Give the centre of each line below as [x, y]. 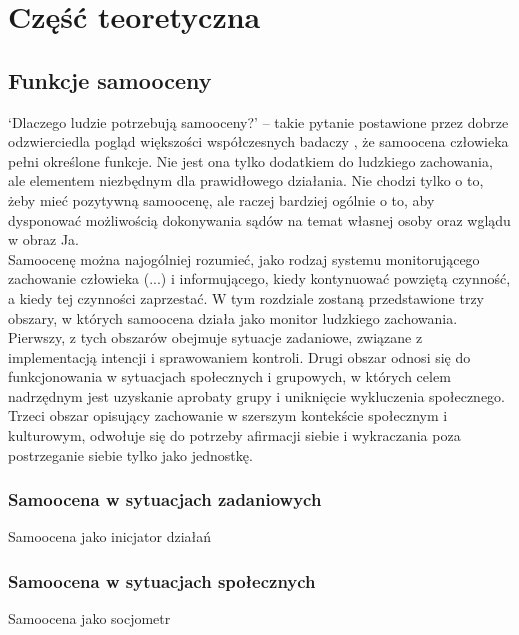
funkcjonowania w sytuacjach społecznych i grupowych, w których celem [229, 376]
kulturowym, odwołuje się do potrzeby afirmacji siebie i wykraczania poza [234, 435]
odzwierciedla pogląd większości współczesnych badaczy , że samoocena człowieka [258, 141]
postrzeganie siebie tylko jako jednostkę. [130, 454]
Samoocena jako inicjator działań [110, 536]
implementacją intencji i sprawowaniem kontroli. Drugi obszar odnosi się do [239, 356]
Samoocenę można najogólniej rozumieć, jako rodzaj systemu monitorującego [244, 258]
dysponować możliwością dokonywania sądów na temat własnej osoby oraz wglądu [259, 219]
